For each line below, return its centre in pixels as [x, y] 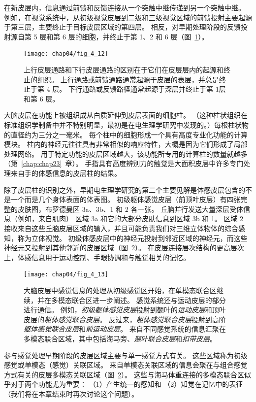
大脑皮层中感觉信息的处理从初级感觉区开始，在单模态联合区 [120, 290]
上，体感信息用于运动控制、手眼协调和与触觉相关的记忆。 [97, 257]
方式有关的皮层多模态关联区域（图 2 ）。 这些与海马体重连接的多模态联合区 [124, 374]
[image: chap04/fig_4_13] [66, 275]
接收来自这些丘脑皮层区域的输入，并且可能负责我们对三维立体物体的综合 [121, 228]
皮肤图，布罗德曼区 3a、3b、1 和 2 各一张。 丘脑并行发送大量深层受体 [130, 209]
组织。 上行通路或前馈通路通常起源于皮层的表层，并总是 [128, 79]
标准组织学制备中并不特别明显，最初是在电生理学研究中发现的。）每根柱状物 [126, 125]
